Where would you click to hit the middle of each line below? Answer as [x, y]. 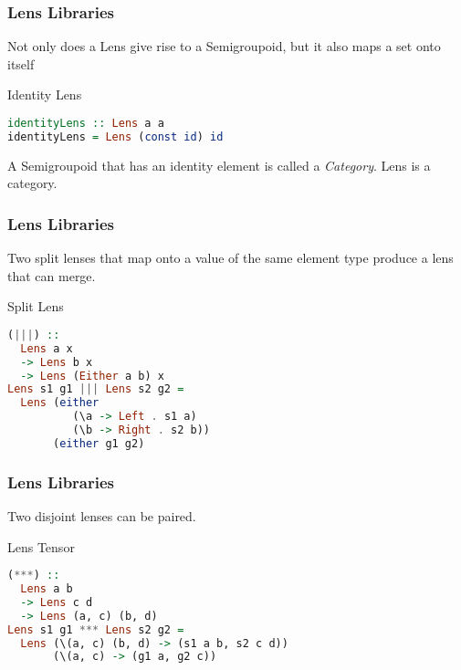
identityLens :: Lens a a [86, 123]
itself [21, 63]
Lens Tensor [41, 546]
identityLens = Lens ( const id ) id [115, 136]
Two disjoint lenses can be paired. [102, 516]
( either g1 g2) [99, 443]
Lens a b [47, 589]
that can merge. [52, 275]
